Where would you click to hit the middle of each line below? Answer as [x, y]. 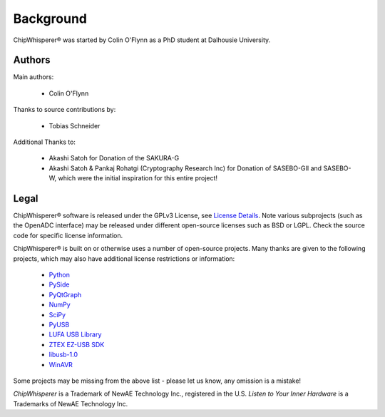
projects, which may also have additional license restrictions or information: [124, 258]
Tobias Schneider [75, 125]
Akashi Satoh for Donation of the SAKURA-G [114, 158]
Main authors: [34, 77]
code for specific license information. [68, 235]
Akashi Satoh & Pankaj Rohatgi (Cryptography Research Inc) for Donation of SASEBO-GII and [185, 168]
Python [60, 275]
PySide [59, 284]
